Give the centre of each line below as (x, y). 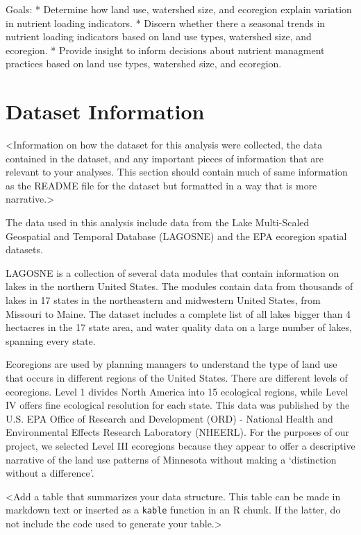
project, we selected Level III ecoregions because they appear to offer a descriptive (180, 445)
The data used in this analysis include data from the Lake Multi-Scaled (158, 222)
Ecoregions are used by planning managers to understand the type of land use (171, 364)
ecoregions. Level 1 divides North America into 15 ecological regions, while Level (177, 391)
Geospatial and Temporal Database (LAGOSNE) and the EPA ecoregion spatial (176, 236)
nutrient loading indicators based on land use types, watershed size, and (159, 36)
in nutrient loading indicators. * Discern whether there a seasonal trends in (166, 23)
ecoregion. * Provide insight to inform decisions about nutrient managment (165, 50)
